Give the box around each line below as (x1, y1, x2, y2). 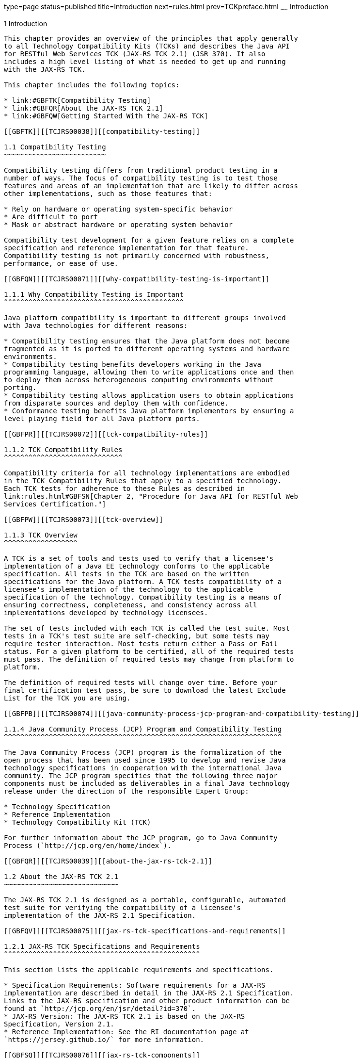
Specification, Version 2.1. (4, 1020, 114, 1028)
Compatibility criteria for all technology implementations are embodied (4, 469, 290, 477)
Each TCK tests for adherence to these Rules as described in (4, 484, 245, 492)
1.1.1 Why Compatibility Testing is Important (4, 290, 184, 298)
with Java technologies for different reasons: (4, 321, 188, 329)
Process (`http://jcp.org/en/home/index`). (4, 841, 172, 849)
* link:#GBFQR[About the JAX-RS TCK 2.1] (4, 104, 163, 112)
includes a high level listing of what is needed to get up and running (4, 57, 286, 65)
